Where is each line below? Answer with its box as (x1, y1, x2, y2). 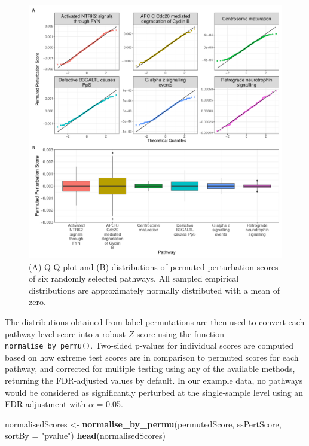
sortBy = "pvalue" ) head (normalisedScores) (5, 429, 166, 442)
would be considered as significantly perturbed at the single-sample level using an (5, 386, 304, 398)
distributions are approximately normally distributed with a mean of (29, 283, 280, 296)
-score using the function (134, 327, 224, 340)
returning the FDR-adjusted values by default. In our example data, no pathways (5, 374, 303, 386)
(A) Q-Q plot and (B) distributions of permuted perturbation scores (29, 260, 279, 273)
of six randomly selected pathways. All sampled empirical (29, 272, 239, 285)
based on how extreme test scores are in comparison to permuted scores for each (5, 350, 299, 363)
